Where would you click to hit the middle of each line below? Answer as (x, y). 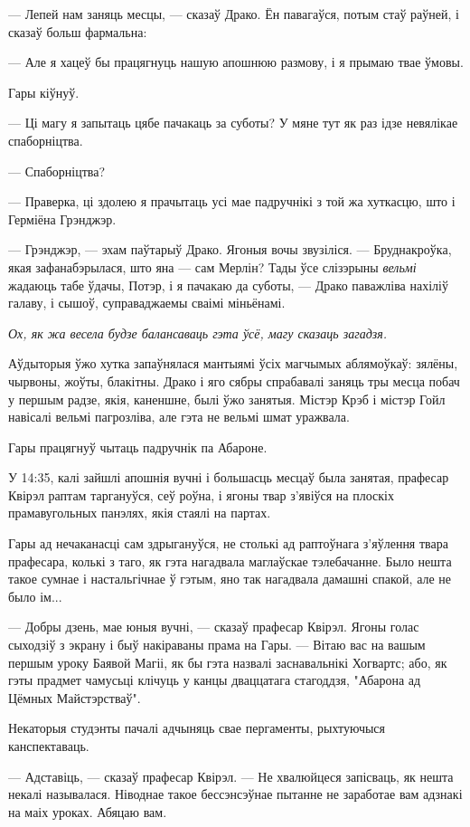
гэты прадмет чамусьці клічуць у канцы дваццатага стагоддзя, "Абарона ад (215, 680)
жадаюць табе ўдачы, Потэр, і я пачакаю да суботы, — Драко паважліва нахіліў (228, 285)
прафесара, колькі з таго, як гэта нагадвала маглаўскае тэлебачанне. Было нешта (230, 561)
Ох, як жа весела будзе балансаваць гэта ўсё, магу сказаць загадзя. (197, 333)
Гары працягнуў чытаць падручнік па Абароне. (138, 447)
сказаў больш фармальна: (78, 31)
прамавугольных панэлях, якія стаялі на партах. (140, 513)
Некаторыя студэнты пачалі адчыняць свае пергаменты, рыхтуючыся (197, 728)
